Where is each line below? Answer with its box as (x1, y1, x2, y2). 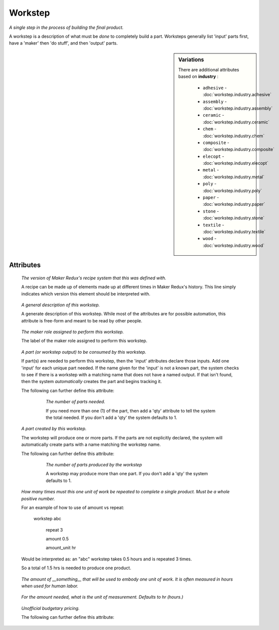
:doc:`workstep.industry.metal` (203, 174, 265, 180)
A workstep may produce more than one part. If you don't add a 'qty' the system (46, 471, 208, 477)
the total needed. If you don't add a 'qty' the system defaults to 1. (46, 414, 177, 420)
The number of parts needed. (46, 399, 105, 405)
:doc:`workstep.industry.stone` (203, 215, 265, 221)
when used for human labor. (21, 583, 78, 589)
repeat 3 (46, 527, 63, 533)
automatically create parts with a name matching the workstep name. (21, 441, 161, 448)
